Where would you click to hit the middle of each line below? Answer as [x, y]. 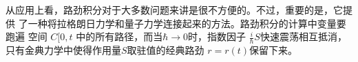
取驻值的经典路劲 [166, 50]
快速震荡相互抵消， [303, 36]
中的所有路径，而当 [119, 36]
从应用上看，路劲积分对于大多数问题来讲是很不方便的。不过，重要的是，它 [174, 10]
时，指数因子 [217, 36]
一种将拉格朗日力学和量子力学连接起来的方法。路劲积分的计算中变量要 [187, 23]
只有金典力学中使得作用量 [63, 50]
